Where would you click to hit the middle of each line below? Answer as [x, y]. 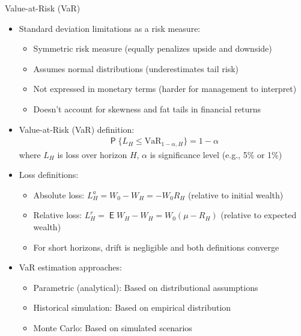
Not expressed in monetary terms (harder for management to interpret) [165, 89]
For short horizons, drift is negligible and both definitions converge [156, 247]
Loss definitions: [49, 175]
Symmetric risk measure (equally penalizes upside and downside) [153, 48]
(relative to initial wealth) [236, 194]
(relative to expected [259, 215]
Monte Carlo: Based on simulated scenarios [113, 327]
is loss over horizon [92, 154]
